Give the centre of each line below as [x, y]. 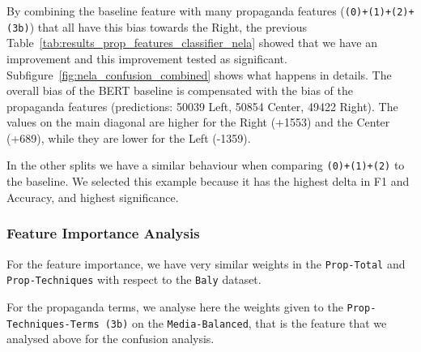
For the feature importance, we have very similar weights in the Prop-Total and [206, 263]
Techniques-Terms [53, 324]
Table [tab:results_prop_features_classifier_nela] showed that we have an [192, 43]
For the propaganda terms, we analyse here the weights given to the [175, 306]
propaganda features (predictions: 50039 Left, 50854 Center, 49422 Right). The [202, 106]
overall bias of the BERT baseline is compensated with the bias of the [180, 90]
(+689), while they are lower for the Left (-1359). [129, 137]
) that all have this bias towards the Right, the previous [168, 26]
